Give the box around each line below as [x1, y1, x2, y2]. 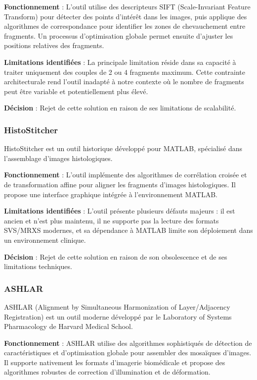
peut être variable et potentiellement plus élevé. [4, 86, 148, 96]
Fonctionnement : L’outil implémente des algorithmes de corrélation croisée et [4, 169, 247, 180]
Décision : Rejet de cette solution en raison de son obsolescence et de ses [4, 251, 227, 262]
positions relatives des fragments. [4, 40, 104, 51]
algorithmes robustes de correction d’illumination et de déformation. [4, 367, 211, 377]
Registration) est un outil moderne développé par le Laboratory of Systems [4, 311, 232, 322]
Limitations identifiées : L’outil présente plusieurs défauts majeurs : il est [4, 206, 235, 216]
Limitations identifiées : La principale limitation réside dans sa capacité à [4, 56, 236, 67]
